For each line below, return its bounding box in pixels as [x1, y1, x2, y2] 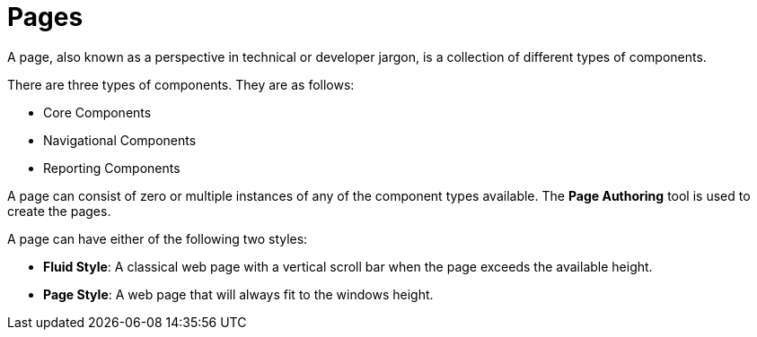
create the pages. [7, 203, 111, 219]
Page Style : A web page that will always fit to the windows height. [43, 286, 434, 302]
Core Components [43, 104, 152, 120]
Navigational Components [43, 132, 197, 148]
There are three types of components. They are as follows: [7, 76, 355, 92]
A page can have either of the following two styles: [7, 230, 308, 246]
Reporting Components [43, 160, 180, 176]
